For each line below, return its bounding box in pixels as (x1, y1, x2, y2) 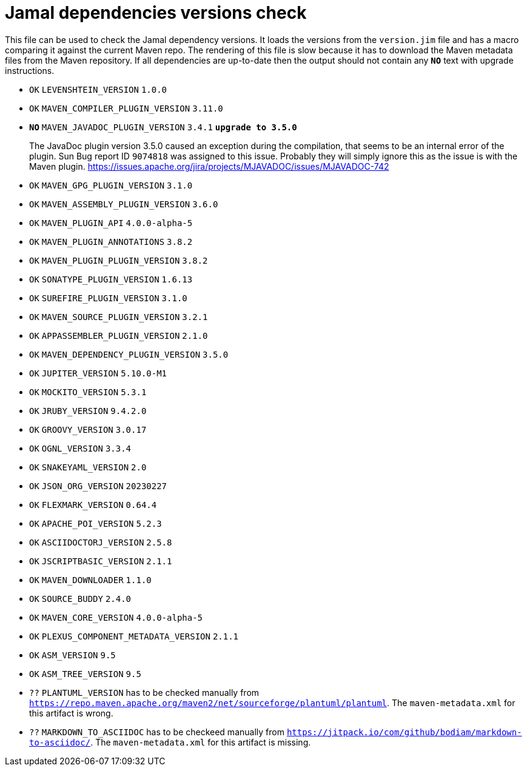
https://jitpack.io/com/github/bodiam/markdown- (286, 727, 522, 737)
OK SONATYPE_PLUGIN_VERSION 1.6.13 (29, 274, 193, 284)
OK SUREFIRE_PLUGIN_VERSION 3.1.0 (29, 293, 187, 303)
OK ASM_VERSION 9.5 (29, 650, 116, 660)
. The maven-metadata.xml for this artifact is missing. (90, 736, 311, 747)
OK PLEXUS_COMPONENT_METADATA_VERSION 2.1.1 (29, 631, 239, 641)
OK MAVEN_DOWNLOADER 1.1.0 (29, 575, 152, 585)
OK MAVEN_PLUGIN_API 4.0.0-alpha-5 (29, 218, 193, 228)
